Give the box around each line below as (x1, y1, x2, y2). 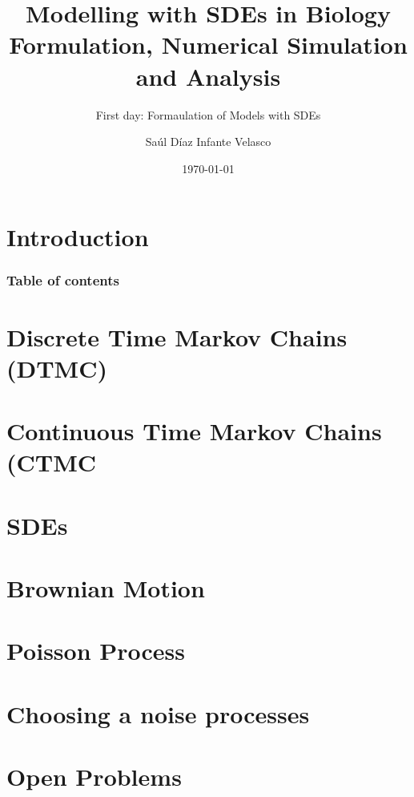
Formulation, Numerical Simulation (9, 28, 408, 61)
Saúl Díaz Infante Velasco (145, 133, 271, 150)
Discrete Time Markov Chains (6, 320, 348, 353)
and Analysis (135, 59, 281, 92)
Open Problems (6, 760, 182, 793)
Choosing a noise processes (6, 697, 310, 730)
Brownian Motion (6, 572, 205, 604)
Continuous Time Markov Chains (6, 415, 382, 447)
